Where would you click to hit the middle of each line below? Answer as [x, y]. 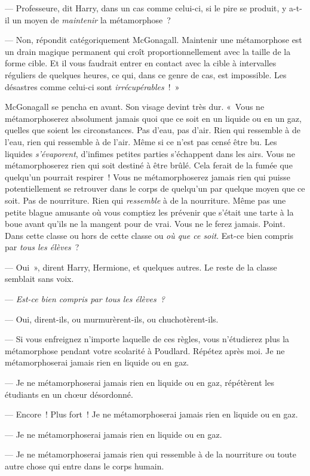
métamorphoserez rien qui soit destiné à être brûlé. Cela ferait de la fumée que [149, 165]
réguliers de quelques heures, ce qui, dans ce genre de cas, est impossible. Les [146, 74]
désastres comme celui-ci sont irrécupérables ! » [92, 86]
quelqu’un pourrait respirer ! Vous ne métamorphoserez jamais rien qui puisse [148, 176]
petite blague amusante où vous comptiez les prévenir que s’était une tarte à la [149, 212]
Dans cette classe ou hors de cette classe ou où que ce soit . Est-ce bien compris [149, 235]
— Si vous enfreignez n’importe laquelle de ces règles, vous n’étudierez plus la [147, 339]
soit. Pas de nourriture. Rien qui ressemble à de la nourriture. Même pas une [145, 200]
